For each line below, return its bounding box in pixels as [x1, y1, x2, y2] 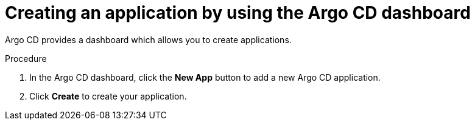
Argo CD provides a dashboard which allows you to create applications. [5, 34, 292, 45]
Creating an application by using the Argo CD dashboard [5, 2, 471, 23]
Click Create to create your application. [29, 90, 187, 101]
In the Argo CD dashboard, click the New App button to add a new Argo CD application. [29, 72, 381, 83]
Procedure [5, 53, 47, 64]
